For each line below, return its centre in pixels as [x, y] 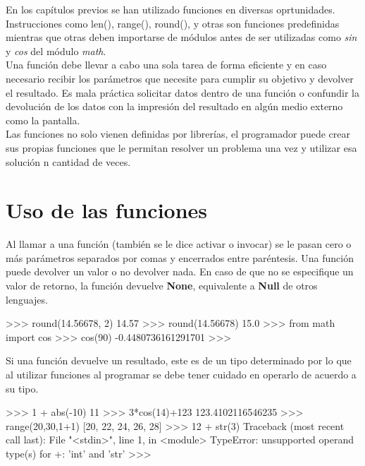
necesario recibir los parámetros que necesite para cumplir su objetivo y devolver [180, 78]
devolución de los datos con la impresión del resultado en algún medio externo [174, 106]
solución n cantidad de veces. [68, 161]
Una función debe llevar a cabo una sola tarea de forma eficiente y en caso [166, 65]
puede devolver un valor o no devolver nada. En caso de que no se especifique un [180, 271]
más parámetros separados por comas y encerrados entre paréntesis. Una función [180, 257]
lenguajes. [27, 299]
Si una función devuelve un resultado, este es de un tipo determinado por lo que [179, 360]
